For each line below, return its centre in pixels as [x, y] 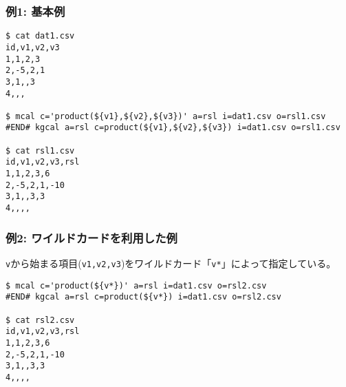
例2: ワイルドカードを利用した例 [91, 237]
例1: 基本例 [35, 11]
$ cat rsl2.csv [40, 320]
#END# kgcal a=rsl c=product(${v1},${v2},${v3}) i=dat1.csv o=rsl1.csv [173, 128]
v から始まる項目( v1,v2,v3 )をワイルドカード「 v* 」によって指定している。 [171, 263]
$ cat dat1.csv [40, 36]
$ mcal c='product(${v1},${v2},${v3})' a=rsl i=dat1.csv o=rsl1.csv [166, 116]
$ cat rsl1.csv [40, 150]
